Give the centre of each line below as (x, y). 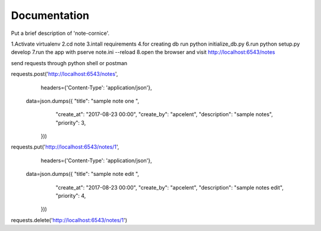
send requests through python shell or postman (69, 63)
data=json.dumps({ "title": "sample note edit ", (83, 174)
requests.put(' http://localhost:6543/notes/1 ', (65, 147)
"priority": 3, (71, 123)
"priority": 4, (71, 196)
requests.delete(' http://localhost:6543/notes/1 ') (69, 220)
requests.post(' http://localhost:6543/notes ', (64, 74)
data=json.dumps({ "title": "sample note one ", (83, 101)
